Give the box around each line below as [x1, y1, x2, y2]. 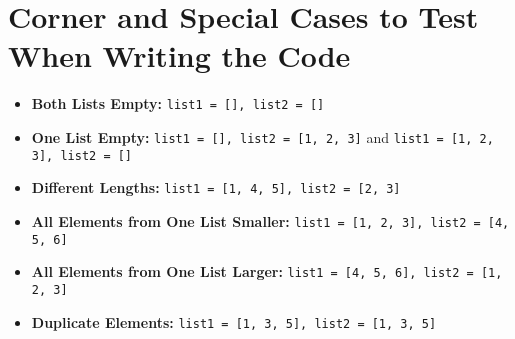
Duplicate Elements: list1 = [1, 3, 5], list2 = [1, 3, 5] [31, 311, 437, 332]
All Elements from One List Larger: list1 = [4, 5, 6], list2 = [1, [31, 261, 503, 282]
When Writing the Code [8, 35, 351, 76]
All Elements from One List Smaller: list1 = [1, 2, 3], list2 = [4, [31, 210, 510, 231]
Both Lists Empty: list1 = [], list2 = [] [31, 93, 325, 114]
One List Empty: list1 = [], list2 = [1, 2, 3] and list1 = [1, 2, [31, 126, 494, 147]
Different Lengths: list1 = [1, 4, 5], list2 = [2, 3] [31, 177, 401, 198]
